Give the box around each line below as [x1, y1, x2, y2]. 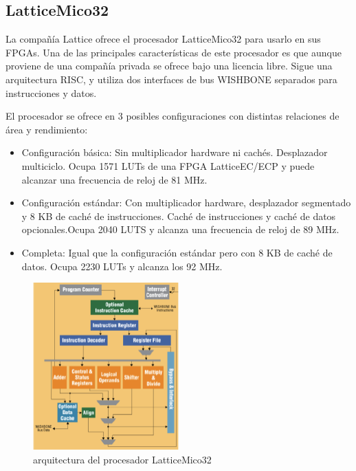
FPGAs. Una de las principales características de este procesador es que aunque [5, 45, 342, 59]
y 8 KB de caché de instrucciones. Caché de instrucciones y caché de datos [21, 208, 336, 223]
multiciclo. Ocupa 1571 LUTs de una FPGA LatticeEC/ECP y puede [21, 158, 315, 173]
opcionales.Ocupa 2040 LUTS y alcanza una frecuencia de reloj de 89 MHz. [21, 222, 340, 237]
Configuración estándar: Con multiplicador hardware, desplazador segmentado [21, 195, 351, 210]
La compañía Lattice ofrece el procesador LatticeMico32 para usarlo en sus [5, 32, 321, 46]
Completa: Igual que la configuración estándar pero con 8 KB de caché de [21, 245, 333, 259]
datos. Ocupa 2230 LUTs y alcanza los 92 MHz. [21, 259, 223, 273]
